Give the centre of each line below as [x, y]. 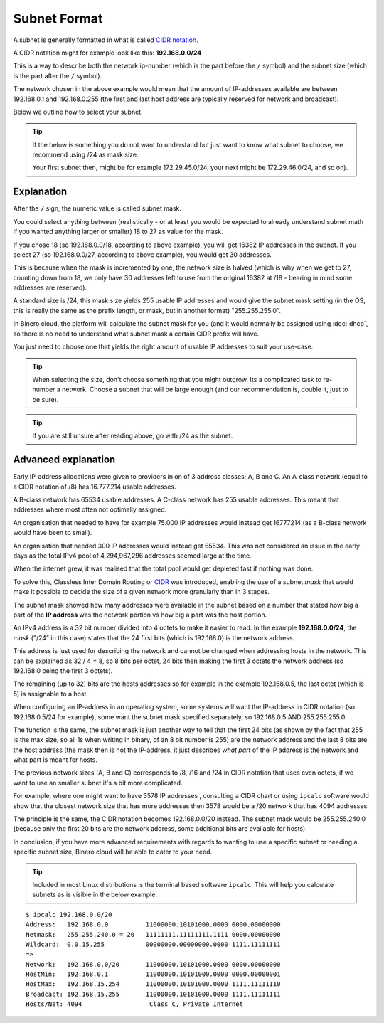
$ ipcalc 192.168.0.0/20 [69, 915]
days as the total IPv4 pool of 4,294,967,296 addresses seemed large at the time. [132, 556]
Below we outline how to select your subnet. [78, 112]
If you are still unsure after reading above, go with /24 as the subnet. [133, 436]
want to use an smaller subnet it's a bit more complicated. [98, 783]
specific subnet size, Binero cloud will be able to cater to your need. [113, 852]
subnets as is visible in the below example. [95, 895]
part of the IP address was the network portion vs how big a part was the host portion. [140, 615]
